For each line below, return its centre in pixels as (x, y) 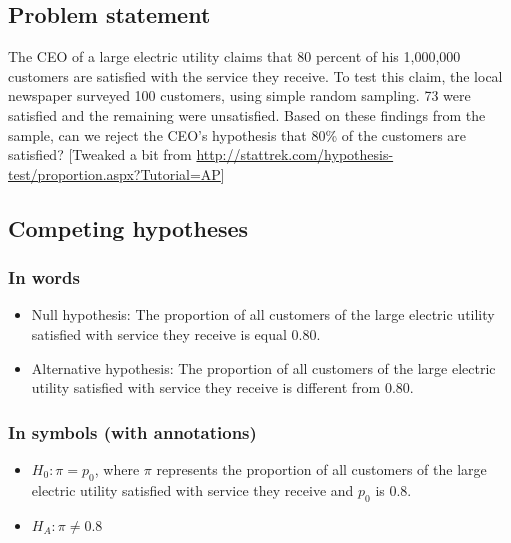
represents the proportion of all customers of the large (321, 468)
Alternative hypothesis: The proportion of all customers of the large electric (263, 367)
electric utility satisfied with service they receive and (192, 489)
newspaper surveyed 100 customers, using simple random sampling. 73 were (239, 95)
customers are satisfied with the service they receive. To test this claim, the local (255, 75)
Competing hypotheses (128, 227)
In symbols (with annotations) (132, 431)
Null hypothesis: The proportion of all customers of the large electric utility (263, 314)
